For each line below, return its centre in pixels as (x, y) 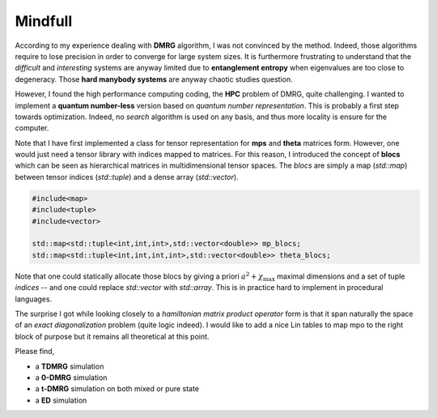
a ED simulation (61, 400)
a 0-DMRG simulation (71, 377)
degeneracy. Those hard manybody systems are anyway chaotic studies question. (154, 79)
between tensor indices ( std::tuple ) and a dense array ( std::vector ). (127, 177)
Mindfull (44, 21)
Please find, (35, 352)
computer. (32, 128)
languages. (34, 299)
